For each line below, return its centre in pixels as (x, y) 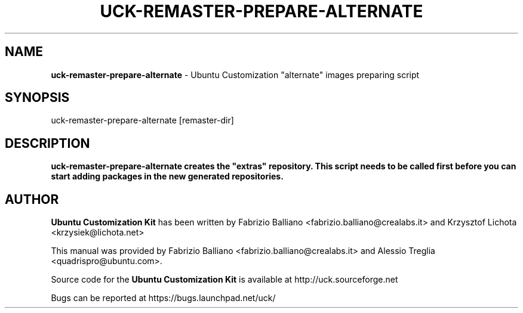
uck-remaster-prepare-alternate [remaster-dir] (142, 120)
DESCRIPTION (47, 143)
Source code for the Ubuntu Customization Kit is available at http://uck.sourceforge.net (224, 280)
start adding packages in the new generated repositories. (167, 176)
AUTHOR (32, 199)
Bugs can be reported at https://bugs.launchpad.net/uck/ (163, 298)
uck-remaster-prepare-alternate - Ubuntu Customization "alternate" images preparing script (235, 75)
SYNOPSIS (37, 98)
